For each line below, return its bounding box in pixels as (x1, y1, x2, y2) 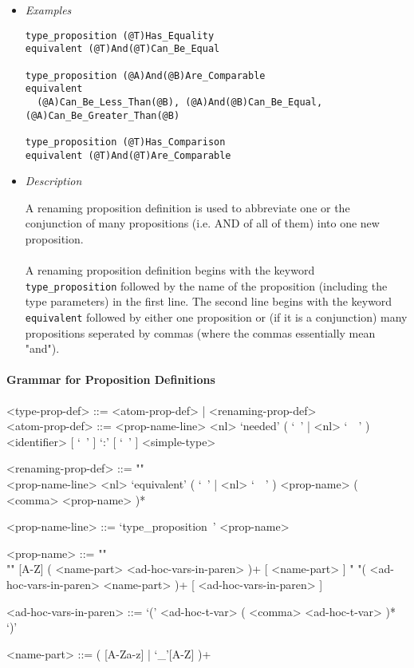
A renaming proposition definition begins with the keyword (25, 262, 315, 279)
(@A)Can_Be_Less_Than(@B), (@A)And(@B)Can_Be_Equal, (37, 96, 323, 108)
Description (25, 172, 82, 189)
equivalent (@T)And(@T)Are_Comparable (25, 149, 231, 161)
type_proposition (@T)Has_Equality (25, 30, 215, 42)
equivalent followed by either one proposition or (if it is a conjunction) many (25, 308, 408, 325)
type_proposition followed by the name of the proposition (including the (25, 277, 388, 294)
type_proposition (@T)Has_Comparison (25, 136, 226, 148)
